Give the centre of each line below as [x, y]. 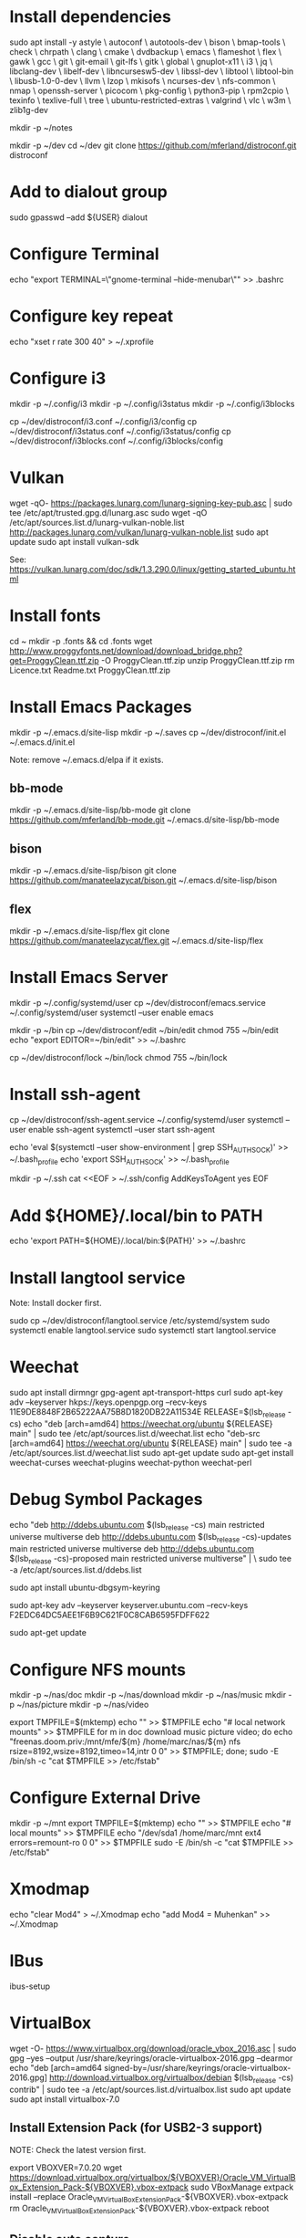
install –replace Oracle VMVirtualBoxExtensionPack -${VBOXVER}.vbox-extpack [149, 2197]
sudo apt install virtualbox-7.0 [65, 2099]
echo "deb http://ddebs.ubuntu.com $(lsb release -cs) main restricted [138, 1526]
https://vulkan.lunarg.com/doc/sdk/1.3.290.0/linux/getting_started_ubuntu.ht [153, 569]
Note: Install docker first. [56, 1303]
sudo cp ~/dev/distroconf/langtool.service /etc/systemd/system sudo [140, 1321]
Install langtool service [97, 1277]
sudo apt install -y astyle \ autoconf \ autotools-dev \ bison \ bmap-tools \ [148, 42]
